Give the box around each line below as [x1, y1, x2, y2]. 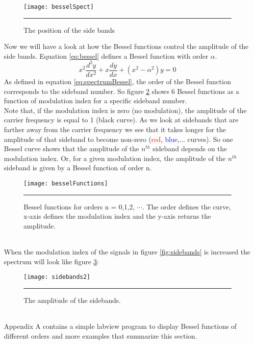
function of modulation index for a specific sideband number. [4, 95, 187, 106]
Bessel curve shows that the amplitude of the [4, 143, 139, 154]
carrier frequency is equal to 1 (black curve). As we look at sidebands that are [4, 115, 239, 125]
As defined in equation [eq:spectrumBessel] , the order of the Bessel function [4, 76, 231, 86]
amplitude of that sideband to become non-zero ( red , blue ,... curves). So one [4, 134, 233, 144]
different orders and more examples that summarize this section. [4, 330, 197, 341]
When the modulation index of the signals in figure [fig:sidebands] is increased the [4, 246, 251, 256]
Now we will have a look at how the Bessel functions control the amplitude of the [4, 41, 249, 51]
